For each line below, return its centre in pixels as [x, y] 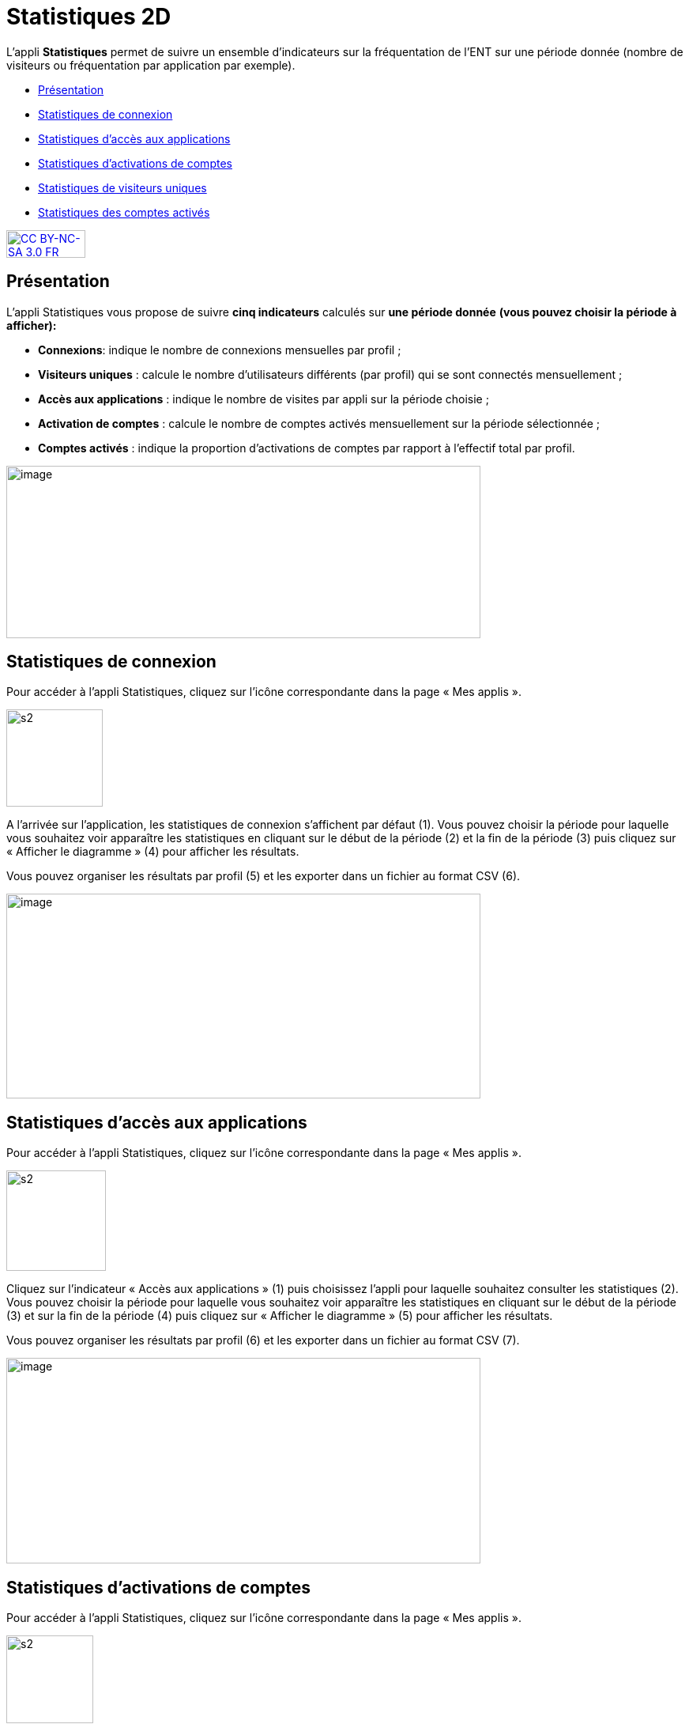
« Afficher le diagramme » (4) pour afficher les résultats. [153, 852]
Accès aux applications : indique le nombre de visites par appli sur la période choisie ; [264, 399]
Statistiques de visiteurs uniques [122, 187]
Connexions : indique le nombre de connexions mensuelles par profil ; [220, 350]
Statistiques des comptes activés [124, 212]
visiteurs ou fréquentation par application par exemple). [151, 65]
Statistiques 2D [89, 17]
